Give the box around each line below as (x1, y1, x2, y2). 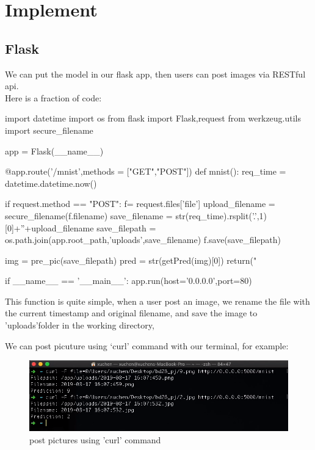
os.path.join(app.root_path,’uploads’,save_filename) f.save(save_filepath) (5, 233, 281, 246)
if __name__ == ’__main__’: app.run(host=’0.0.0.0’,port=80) (5, 274, 252, 287)
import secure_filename (5, 123, 93, 136)
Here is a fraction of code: (5, 91, 102, 104)
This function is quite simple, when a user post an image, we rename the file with (5, 294, 310, 307)
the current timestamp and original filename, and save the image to (5, 307, 258, 319)
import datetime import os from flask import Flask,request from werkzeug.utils (5, 112, 302, 125)
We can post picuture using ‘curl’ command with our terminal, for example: (5, 339, 289, 352)
